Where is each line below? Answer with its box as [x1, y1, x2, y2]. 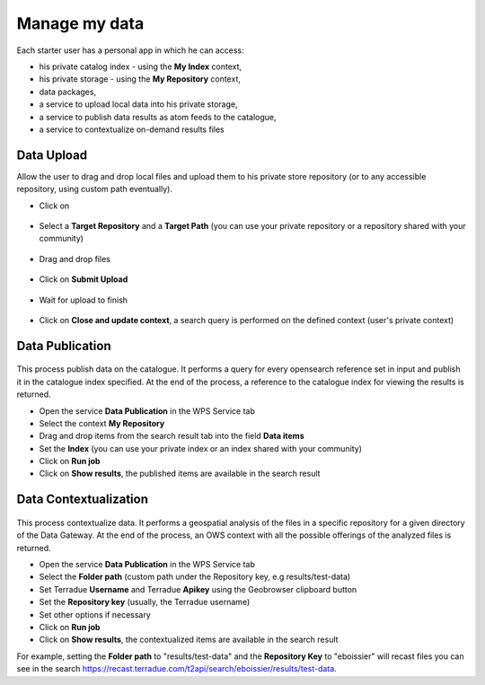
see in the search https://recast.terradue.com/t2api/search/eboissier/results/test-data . [16, 663, 337, 674]
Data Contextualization [16, 492, 148, 507]
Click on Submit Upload [39, 274, 128, 285]
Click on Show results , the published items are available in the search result [39, 468, 321, 479]
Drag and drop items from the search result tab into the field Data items [39, 431, 304, 442]
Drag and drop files [39, 253, 111, 264]
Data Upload [16, 147, 88, 162]
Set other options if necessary [39, 609, 152, 619]
